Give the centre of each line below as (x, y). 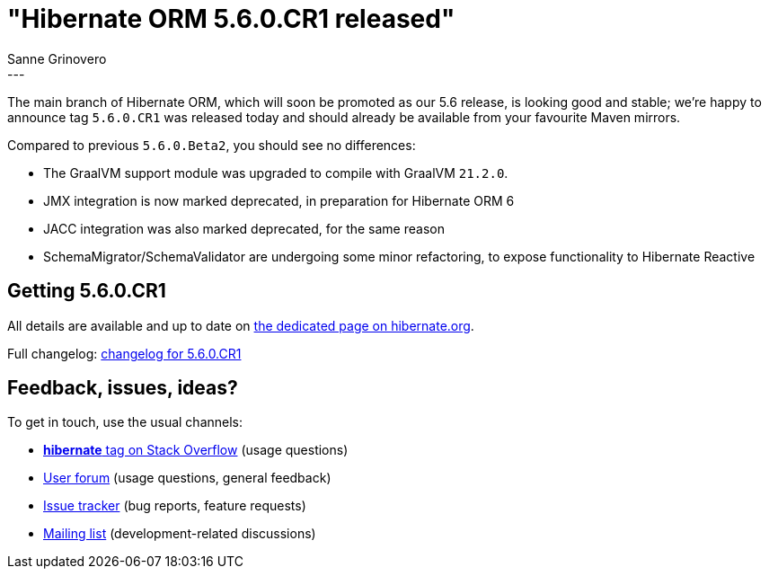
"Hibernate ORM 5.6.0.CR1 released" (231, 19)
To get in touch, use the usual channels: (125, 422)
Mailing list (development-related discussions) (180, 534)
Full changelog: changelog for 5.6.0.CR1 (124, 353)
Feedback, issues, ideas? (123, 388)
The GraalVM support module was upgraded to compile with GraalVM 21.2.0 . (276, 173)
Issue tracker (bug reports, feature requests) (175, 506)
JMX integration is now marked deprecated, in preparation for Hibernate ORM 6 (279, 200)
